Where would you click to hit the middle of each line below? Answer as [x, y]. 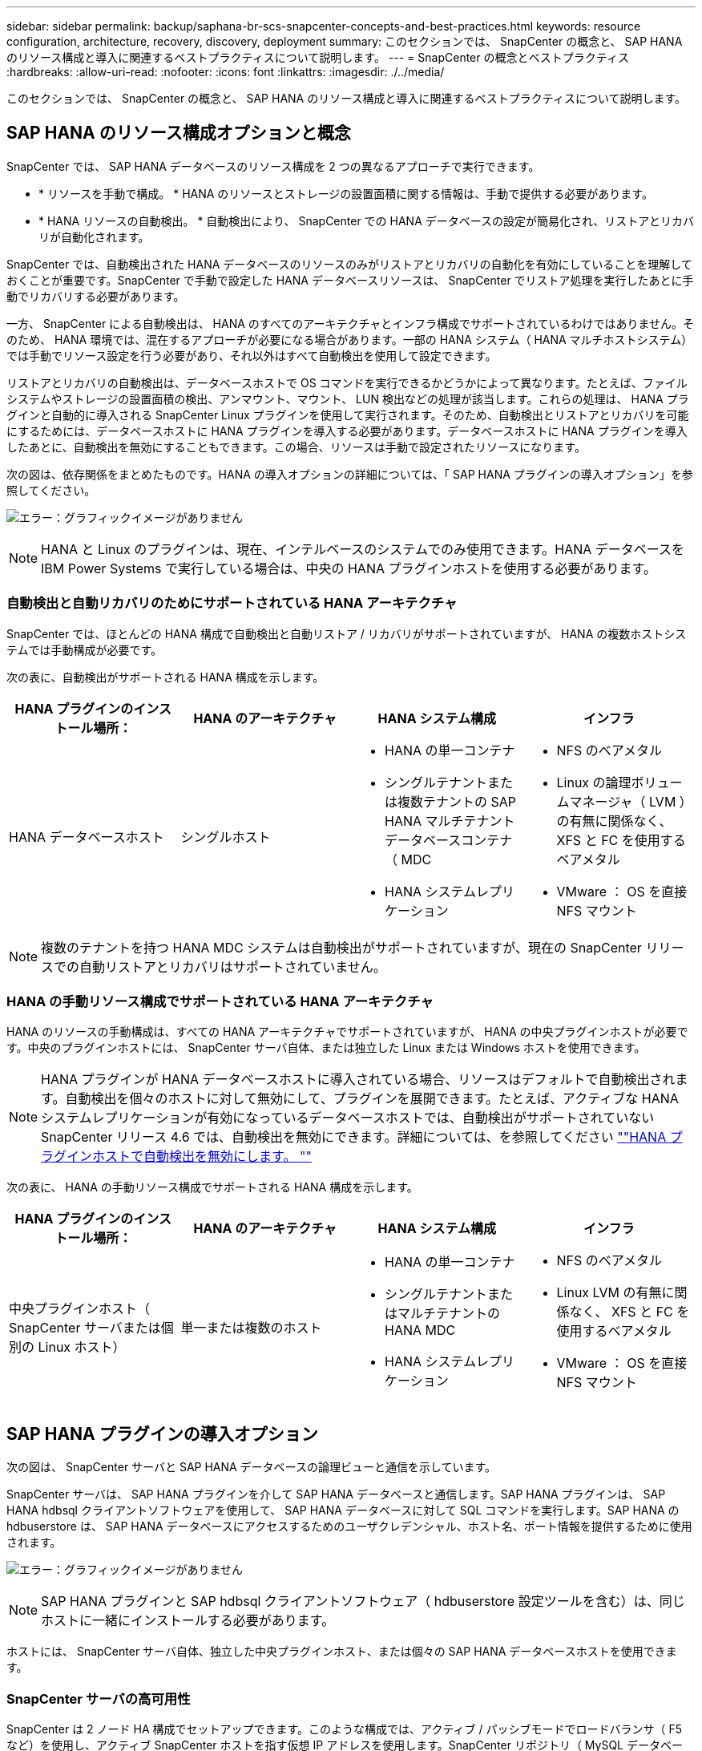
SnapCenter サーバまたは [85, 1328]
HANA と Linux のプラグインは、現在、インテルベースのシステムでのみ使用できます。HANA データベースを [363, 549]
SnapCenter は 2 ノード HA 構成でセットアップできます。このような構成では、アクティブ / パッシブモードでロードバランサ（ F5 [344, 1729]
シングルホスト [226, 837]
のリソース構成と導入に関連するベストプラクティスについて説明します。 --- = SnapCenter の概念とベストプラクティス [318, 57]
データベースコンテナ [449, 840]
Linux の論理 [594, 782]
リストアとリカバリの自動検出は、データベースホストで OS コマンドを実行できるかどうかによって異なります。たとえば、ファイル [347, 382]
